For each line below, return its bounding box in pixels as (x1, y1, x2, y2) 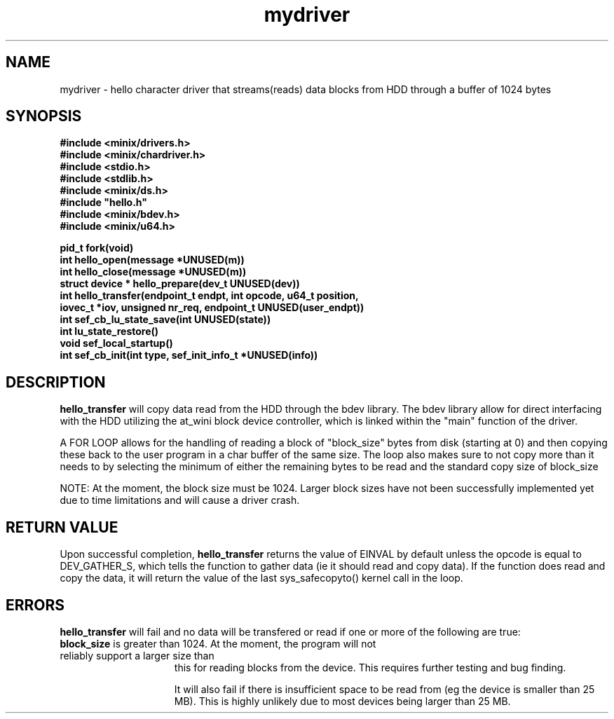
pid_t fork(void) (60, 242, 134, 254)
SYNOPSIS (6, 107, 82, 125)
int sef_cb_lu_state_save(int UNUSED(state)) (60, 313, 271, 326)
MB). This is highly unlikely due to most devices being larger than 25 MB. (174, 694, 511, 707)
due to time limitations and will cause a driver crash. (60, 494, 300, 507)
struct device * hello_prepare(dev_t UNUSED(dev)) (60, 278, 300, 290)
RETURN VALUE (6, 518, 118, 536)
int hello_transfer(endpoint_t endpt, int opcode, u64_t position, (60, 289, 359, 302)
